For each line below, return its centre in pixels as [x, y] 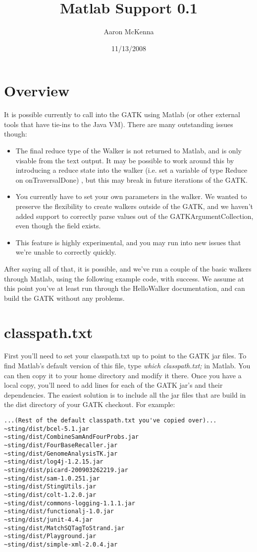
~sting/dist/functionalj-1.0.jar [59, 512]
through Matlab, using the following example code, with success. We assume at [124, 278]
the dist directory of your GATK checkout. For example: [90, 404]
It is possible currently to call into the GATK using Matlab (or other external [122, 114]
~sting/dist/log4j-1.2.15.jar [54, 462]
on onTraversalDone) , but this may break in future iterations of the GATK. [131, 179]
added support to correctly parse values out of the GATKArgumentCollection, [134, 216]
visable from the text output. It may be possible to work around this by [125, 160]
